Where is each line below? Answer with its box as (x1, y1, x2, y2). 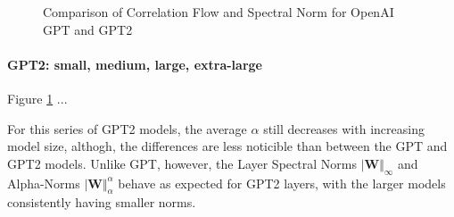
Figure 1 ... (7, 88, 68, 107)
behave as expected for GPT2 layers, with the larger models (118, 173, 446, 192)
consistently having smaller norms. (7, 193, 196, 212)
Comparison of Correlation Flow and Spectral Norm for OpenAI (43, 3, 394, 21)
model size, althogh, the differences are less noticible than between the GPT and (7, 137, 448, 155)
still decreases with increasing (263, 119, 425, 138)
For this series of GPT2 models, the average (7, 119, 247, 138)
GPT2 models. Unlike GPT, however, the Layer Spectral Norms (7, 154, 357, 172)
